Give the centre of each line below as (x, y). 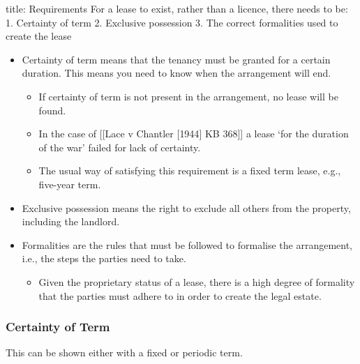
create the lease (39, 36)
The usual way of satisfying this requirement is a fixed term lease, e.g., (190, 170)
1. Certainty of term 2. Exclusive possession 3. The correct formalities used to (172, 22)
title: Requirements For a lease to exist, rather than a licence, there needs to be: (177, 8)
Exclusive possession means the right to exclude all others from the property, (186, 207)
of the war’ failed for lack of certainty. (120, 147)
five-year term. (70, 184)
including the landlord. (71, 221)
